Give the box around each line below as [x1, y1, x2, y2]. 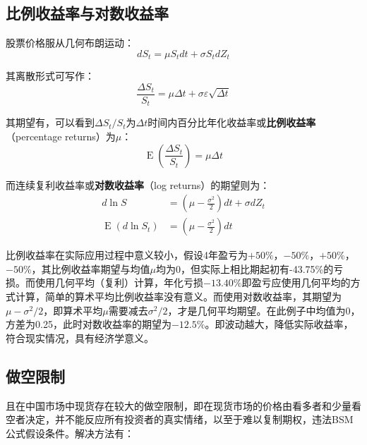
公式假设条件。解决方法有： [6, 425, 134, 440]
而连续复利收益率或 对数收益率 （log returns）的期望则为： [6, 177, 270, 192]
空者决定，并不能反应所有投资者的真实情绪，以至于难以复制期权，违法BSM [6, 412, 354, 427]
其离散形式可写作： [6, 68, 95, 83]
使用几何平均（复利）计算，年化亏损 [35, 275, 203, 290]
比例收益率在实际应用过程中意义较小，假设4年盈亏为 [6, 248, 248, 262]
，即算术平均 [43, 303, 103, 317]
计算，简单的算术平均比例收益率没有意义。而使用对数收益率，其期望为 [15, 288, 342, 303]
